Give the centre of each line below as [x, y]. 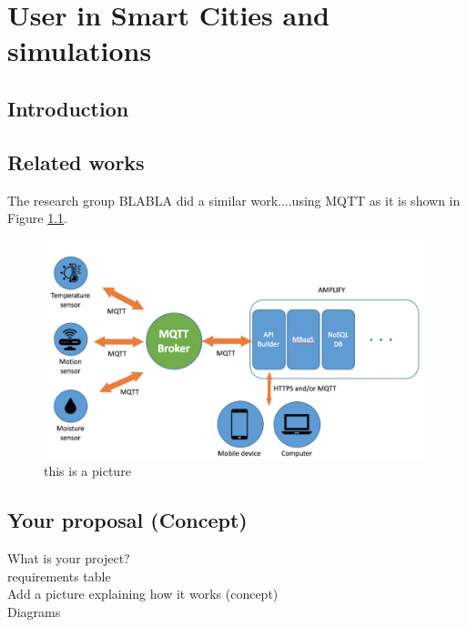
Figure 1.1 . [37, 218]
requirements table [59, 576]
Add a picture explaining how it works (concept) [143, 594]
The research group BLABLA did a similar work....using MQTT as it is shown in [234, 200]
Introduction [68, 108]
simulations [80, 51]
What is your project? [69, 558]
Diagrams [34, 612]
